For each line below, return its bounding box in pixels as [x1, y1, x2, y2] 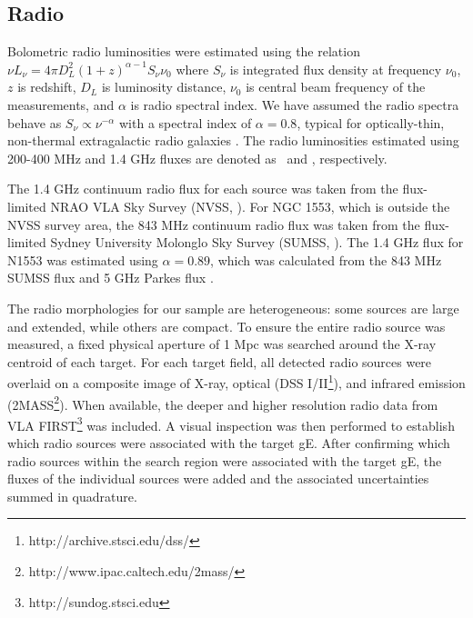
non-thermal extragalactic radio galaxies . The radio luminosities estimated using [7, 131, 459, 150]
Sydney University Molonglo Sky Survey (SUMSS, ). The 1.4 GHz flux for [50, 233, 464, 252]
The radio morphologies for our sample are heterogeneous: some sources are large [7, 298, 459, 317]
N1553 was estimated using [7, 250, 158, 269]
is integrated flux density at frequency [229, 59, 442, 78]
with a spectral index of [118, 113, 252, 132]
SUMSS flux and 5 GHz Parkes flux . [7, 268, 214, 287]
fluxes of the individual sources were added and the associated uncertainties [7, 469, 429, 488]
